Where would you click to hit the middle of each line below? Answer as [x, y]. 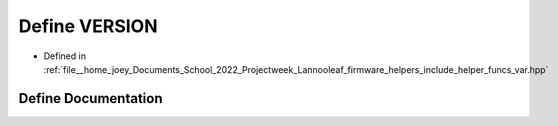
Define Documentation [90, 98]
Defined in [65, 56]
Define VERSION [88, 26]
